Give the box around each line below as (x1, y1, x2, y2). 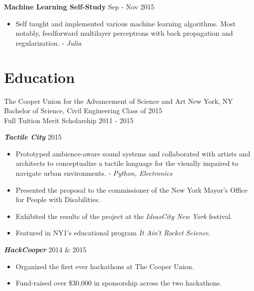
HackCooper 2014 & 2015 (4, 244, 86, 255)
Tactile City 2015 (4, 132, 62, 142)
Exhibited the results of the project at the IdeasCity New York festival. (15, 211, 232, 221)
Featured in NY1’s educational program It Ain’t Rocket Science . (15, 227, 211, 238)
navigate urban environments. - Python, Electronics (15, 168, 172, 178)
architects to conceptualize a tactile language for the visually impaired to (15, 158, 239, 168)
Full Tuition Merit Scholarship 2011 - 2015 (4, 115, 134, 125)
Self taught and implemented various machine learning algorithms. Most (15, 18, 236, 28)
